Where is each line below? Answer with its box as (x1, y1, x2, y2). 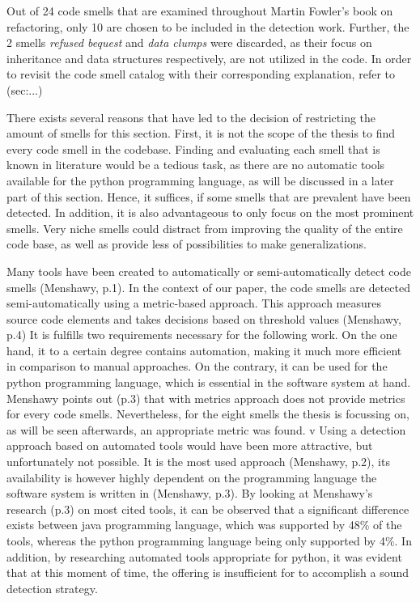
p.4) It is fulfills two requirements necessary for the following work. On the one (6, 326, 397, 343)
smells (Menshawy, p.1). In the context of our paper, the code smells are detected (6, 278, 411, 295)
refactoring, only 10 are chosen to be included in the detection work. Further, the (6, 18, 409, 35)
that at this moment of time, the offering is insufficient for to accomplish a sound (6, 564, 409, 581)
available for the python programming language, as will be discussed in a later (6, 172, 394, 189)
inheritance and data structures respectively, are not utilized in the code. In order (6, 49, 412, 66)
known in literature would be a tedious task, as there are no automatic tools (6, 156, 385, 173)
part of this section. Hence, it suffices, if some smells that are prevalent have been (6, 188, 411, 205)
